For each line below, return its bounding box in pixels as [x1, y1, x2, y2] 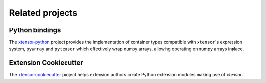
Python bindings [9, 26, 61, 34]
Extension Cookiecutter [9, 59, 83, 67]
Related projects [9, 7, 78, 18]
